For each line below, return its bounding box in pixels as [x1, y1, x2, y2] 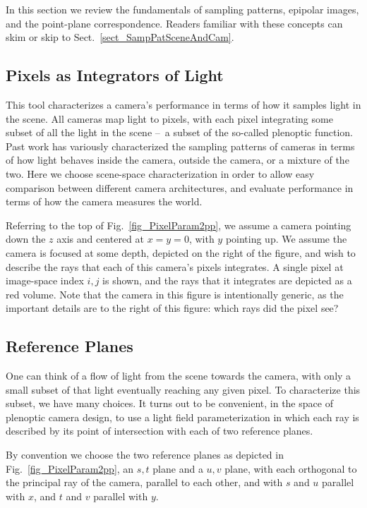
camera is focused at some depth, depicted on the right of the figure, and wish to [6, 245, 356, 260]
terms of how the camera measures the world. [6, 194, 203, 209]
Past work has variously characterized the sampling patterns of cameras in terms [6, 138, 355, 153]
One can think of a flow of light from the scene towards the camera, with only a [6, 368, 351, 383]
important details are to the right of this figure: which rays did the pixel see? [6, 301, 339, 315]
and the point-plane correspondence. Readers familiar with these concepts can [6, 16, 343, 30]
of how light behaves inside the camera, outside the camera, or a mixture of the [6, 152, 349, 167]
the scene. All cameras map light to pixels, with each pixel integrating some [6, 111, 333, 126]
